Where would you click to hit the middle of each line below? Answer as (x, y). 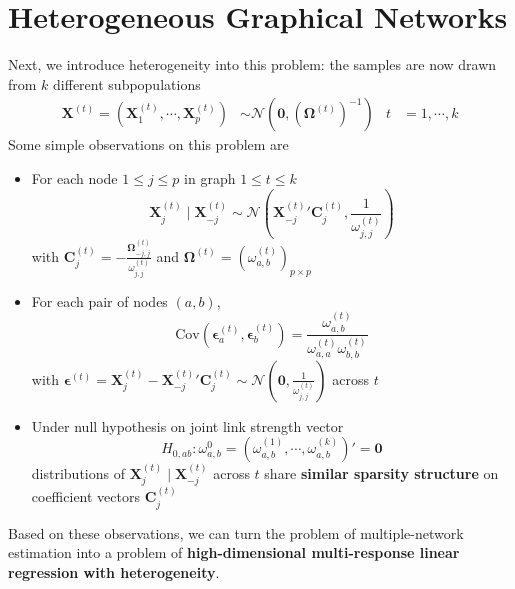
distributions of (78, 473)
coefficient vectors (85, 496)
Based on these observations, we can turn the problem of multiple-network (236, 532)
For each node (74, 177)
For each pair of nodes (99, 300)
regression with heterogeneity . (114, 571)
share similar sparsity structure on (381, 473)
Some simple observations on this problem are (148, 144)
